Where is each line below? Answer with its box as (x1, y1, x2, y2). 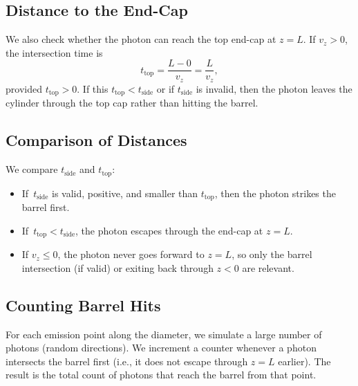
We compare (6, 162, 58, 176)
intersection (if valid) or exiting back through (21, 260, 214, 275)
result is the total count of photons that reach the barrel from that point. (6, 367, 317, 382)
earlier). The (278, 353, 331, 368)
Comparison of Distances (6, 129, 187, 151)
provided (6, 81, 42, 95)
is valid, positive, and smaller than (52, 185, 198, 200)
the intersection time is (6, 45, 103, 59)
